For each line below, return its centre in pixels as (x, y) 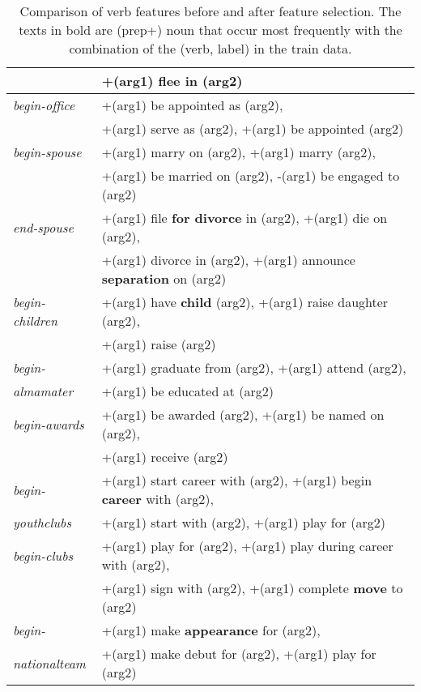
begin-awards (49, 424)
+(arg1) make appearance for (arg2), (211, 630)
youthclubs (42, 522)
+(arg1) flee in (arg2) (172, 81)
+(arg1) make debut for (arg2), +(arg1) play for (239, 654)
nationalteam (49, 663)
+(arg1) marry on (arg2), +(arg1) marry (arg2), (238, 152)
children (36, 320)
